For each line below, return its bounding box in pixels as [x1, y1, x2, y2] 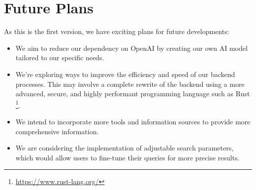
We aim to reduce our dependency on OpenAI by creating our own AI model [15, 42, 248, 53]
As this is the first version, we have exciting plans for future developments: [4, 26, 229, 37]
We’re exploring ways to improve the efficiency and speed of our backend [15, 69, 235, 79]
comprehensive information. [15, 126, 99, 136]
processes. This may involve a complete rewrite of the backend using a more [15, 78, 245, 89]
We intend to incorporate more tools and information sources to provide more [15, 116, 251, 126]
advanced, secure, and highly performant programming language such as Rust [15, 88, 250, 99]
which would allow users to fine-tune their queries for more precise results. [15, 152, 240, 162]
